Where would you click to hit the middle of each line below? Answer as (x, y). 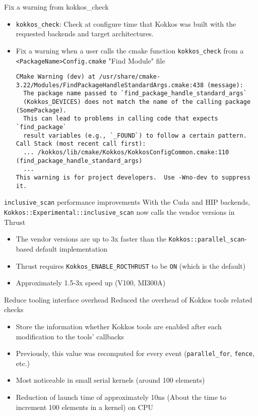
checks (14, 309)
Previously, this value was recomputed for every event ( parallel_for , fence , (135, 353)
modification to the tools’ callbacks (70, 336)
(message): (225, 85)
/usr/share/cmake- (130, 77)
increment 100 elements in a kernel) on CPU (84, 407)
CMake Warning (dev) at (56, 77)
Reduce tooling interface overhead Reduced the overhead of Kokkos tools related (128, 299)
